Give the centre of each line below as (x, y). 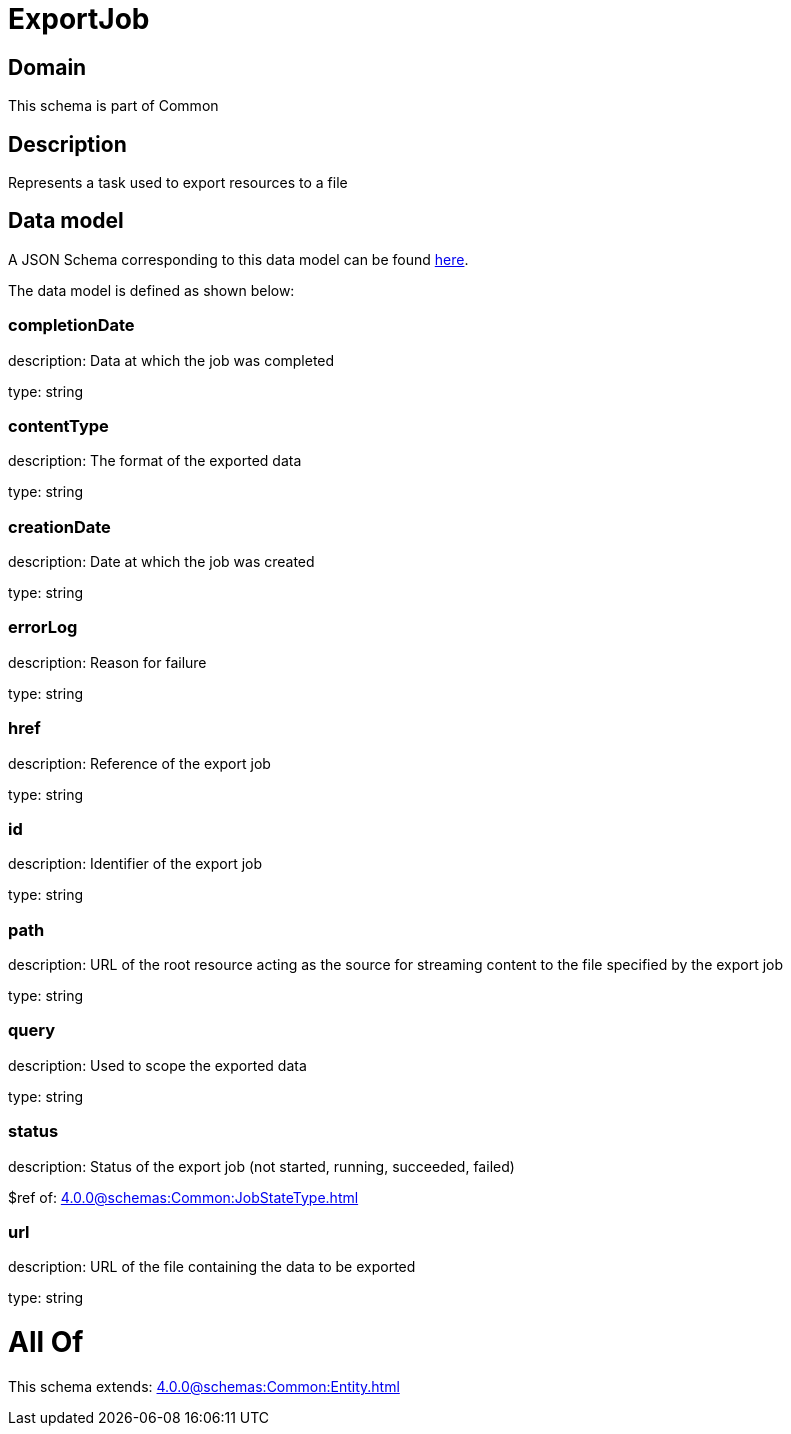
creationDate (59, 526)
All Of (46, 1342)
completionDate (71, 325)
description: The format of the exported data (155, 461)
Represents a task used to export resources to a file (178, 183)
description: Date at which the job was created (161, 562)
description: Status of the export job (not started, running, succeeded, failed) (261, 1166)
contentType (58, 425)
